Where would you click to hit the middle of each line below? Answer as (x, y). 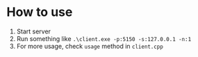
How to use (40, 12)
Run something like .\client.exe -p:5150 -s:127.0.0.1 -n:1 (104, 38)
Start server (34, 31)
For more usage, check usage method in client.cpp (90, 46)
